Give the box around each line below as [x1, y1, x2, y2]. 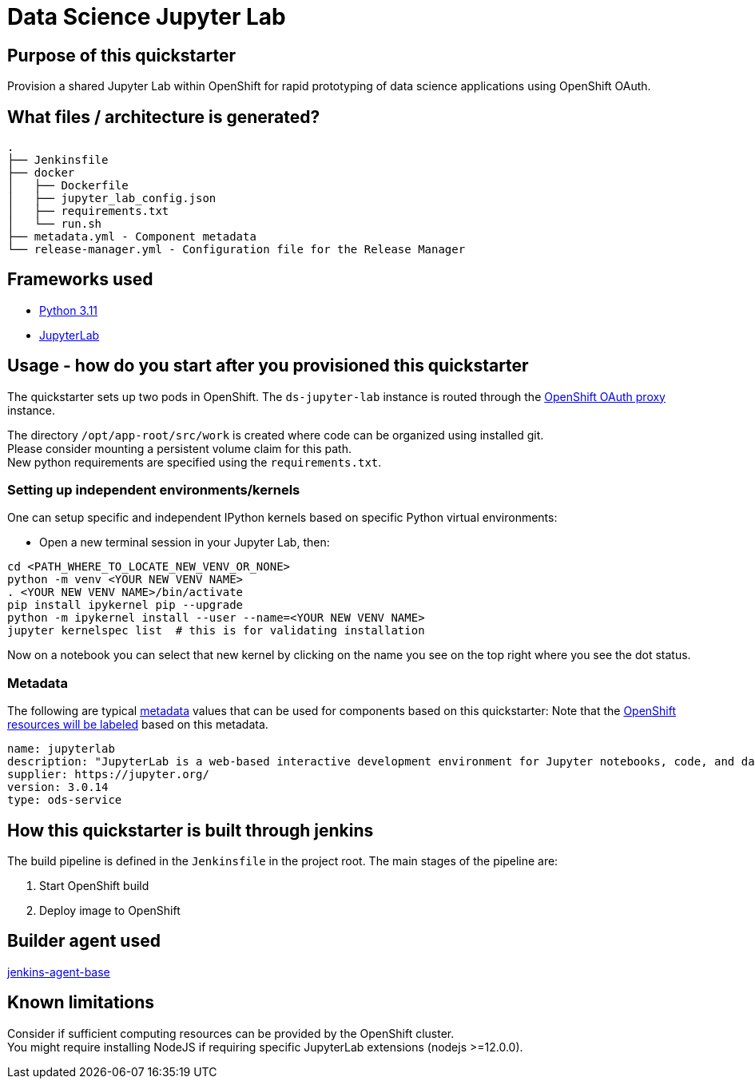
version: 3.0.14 [7, 781, 109, 794]
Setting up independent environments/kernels [7, 482, 300, 499]
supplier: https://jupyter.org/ [7, 768, 209, 781]
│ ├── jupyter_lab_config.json [7, 192, 217, 205]
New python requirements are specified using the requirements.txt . [7, 455, 382, 469]
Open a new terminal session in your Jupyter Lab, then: [39, 535, 330, 550]
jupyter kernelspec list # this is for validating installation [7, 624, 425, 638]
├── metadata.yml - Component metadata [7, 230, 256, 244]
